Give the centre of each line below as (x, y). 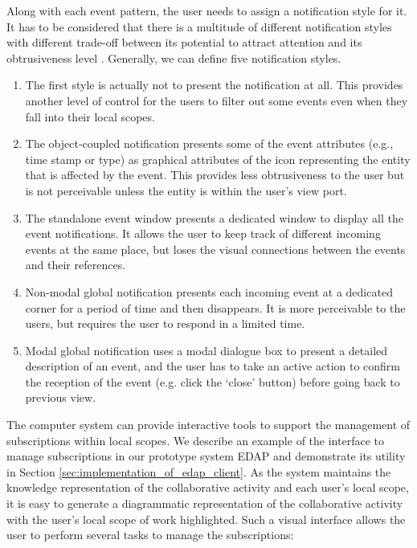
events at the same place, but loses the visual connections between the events (215, 249)
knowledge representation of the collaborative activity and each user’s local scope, (208, 487)
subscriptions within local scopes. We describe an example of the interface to (195, 440)
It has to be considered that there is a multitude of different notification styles (199, 26)
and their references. (76, 265)
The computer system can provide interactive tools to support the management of (208, 425)
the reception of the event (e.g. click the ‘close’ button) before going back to (213, 381)
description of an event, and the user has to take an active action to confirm (213, 366)
